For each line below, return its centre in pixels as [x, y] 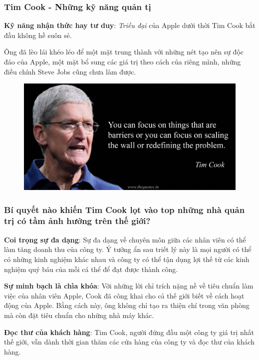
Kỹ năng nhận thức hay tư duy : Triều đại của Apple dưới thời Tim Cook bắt [130, 25]
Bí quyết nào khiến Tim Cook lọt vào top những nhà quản [125, 209]
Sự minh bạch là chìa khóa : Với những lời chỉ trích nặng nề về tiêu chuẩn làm [129, 286]
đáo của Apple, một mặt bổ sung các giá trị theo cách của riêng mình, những [123, 61]
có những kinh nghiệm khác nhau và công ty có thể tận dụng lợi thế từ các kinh [127, 259]
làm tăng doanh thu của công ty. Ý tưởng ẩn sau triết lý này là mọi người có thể [128, 249]
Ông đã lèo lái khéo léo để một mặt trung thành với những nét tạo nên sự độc [124, 52]
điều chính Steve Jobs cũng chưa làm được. [70, 71]
